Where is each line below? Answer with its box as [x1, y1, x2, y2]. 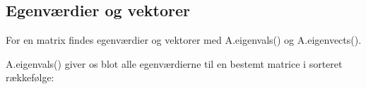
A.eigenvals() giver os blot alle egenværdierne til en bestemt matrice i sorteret [6, 56, 343, 71]
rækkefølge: [6, 70, 54, 85]
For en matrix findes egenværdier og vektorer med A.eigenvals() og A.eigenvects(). [6, 32, 362, 47]
